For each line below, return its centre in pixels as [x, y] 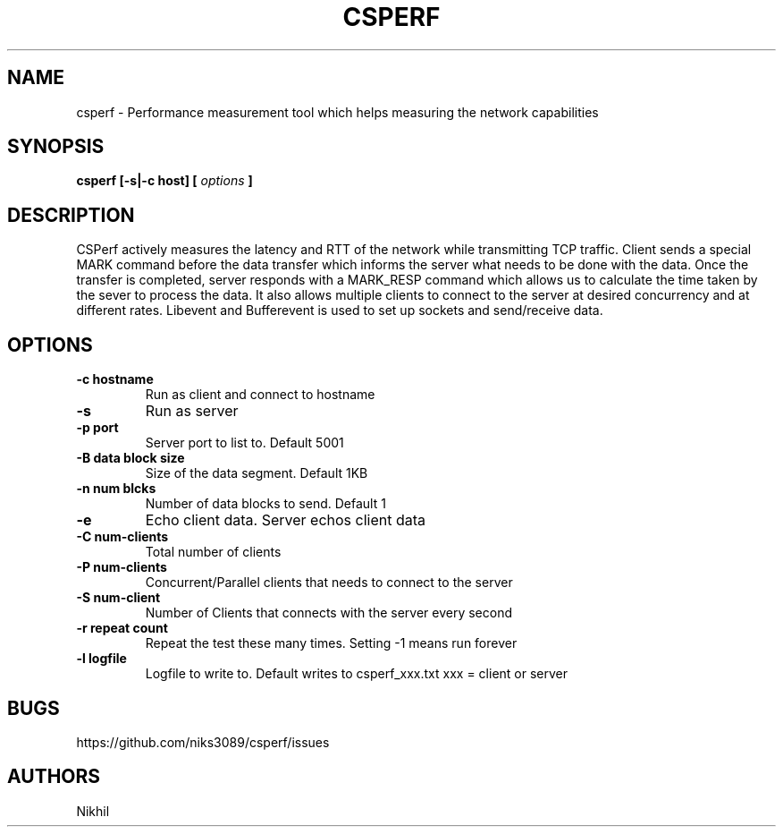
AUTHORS [54, 777]
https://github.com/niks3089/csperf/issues [203, 742]
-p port [97, 428]
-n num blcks [116, 489]
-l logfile [101, 659]
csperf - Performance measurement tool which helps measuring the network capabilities [337, 112]
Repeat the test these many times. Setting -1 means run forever [331, 643]
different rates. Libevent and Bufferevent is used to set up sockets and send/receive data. [340, 311]
